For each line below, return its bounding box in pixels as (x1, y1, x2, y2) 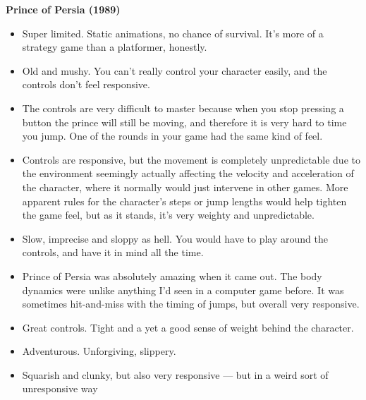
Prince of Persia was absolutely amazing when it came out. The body (22, 268, 322, 283)
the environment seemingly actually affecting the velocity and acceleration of (22, 166, 354, 181)
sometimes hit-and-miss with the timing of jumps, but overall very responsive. (22, 296, 360, 311)
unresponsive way (22, 381, 98, 396)
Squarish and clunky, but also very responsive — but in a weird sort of (22, 367, 329, 382)
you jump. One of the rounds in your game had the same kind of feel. (22, 128, 323, 143)
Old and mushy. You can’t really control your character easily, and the (22, 63, 327, 78)
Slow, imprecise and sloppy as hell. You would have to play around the (22, 231, 328, 246)
